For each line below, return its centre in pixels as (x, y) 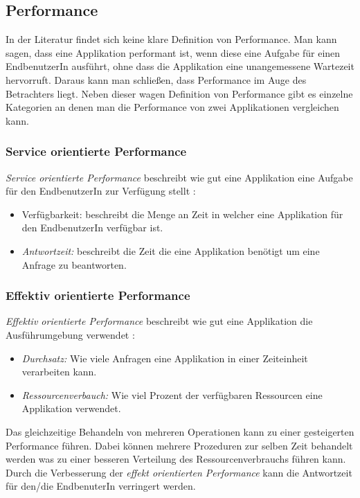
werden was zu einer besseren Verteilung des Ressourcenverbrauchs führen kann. (176, 459)
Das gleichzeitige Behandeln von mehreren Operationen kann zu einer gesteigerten (180, 431)
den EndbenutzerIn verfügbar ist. (92, 228)
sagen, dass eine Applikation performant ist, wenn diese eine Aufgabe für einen (173, 52)
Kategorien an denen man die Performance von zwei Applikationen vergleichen (172, 107)
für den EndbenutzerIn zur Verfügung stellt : (101, 191)
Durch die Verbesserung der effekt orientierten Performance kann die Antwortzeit (179, 472)
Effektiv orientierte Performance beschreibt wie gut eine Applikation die (159, 321)
